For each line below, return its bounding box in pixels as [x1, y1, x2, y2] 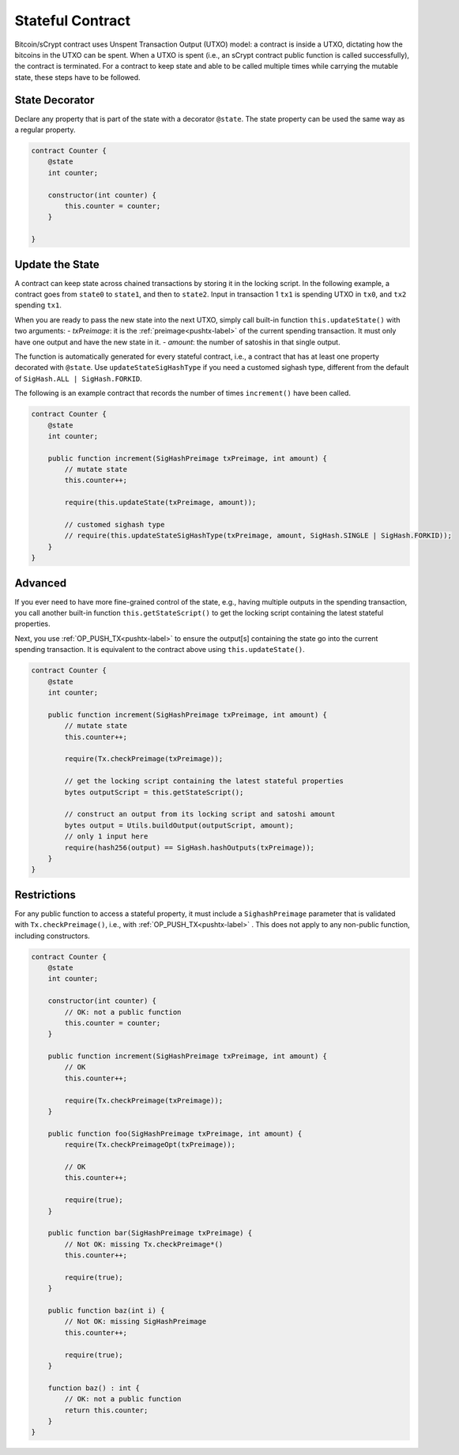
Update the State [14, 258, 100, 271]
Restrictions [14, 888, 77, 901]
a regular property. [14, 125, 76, 134]
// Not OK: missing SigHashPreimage [64, 1317, 207, 1326]
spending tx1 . [14, 300, 62, 310]
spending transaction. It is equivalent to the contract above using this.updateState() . [14, 645, 306, 654]
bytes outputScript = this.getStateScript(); [64, 787, 244, 797]
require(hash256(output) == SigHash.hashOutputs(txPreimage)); [64, 842, 315, 852]
